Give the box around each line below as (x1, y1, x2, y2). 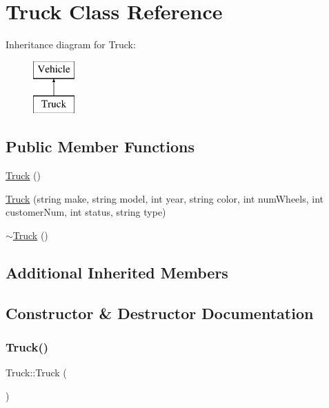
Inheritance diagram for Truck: (6, 37, 136, 52)
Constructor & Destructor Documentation (6, 302, 314, 323)
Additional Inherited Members (6, 261, 228, 283)
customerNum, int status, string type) (6, 205, 166, 219)
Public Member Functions (6, 136, 195, 157)
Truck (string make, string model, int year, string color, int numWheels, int (6, 191, 324, 205)
